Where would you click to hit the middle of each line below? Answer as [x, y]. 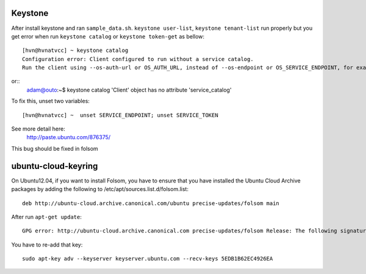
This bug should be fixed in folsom [55, 148]
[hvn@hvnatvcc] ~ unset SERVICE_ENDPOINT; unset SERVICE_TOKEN [120, 115]
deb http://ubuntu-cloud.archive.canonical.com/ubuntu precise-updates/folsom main [151, 203]
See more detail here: [38, 129]
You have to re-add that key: [47, 245]
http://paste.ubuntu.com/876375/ [69, 137]
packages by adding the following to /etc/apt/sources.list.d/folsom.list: [100, 189]
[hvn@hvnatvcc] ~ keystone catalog [75, 51]
